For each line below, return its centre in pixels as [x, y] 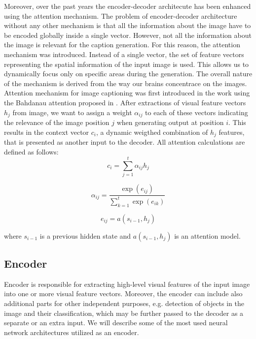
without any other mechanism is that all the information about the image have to [128, 25]
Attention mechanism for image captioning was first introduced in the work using [127, 93]
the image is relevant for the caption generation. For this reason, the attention [122, 45]
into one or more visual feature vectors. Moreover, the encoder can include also [123, 293]
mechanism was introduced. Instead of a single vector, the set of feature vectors [124, 54]
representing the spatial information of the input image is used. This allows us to [127, 64]
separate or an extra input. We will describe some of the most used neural [116, 323]
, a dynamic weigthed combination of [152, 132]
